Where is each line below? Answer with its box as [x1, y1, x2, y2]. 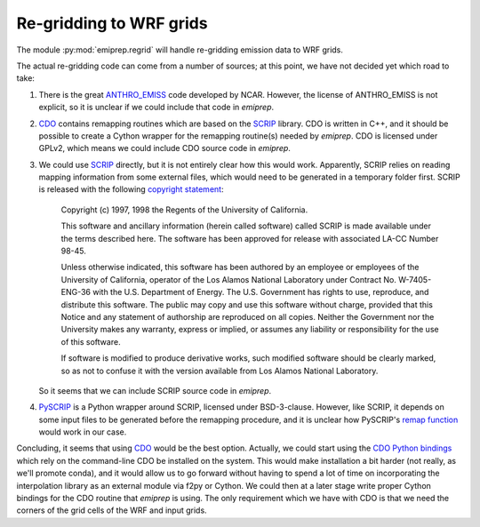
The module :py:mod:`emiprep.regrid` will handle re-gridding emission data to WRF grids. [16, 44, 344, 55]
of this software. [60, 336, 121, 347]
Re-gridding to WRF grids [16, 13, 208, 33]
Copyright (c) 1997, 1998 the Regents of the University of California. [60, 204, 308, 215]
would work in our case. [38, 427, 127, 437]
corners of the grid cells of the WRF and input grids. [16, 505, 208, 515]
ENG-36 [60, 287, 92, 298]
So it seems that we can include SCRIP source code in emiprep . [38, 385, 272, 395]
